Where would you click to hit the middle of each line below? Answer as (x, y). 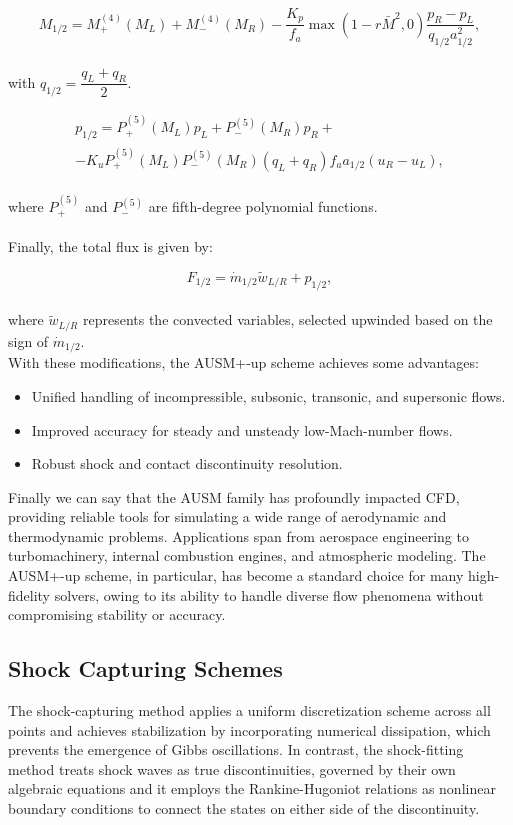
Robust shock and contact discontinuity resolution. (187, 463)
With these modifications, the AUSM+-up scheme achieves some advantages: (243, 362)
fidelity (29, 594)
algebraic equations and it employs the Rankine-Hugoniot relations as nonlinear (252, 788)
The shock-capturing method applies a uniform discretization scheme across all (249, 710)
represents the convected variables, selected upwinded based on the (287, 319)
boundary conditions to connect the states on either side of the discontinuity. (244, 808)
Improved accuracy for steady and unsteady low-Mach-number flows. (242, 429)
